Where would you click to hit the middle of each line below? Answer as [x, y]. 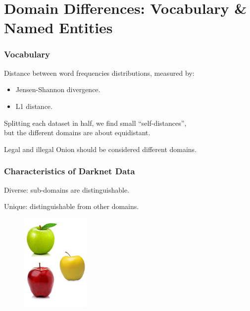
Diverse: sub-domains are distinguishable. [67, 189]
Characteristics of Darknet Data [70, 171]
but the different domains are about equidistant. [77, 132]
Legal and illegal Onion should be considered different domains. [100, 149]
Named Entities [58, 27]
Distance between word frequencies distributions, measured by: [99, 73]
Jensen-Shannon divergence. [58, 89]
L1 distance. [34, 106]
